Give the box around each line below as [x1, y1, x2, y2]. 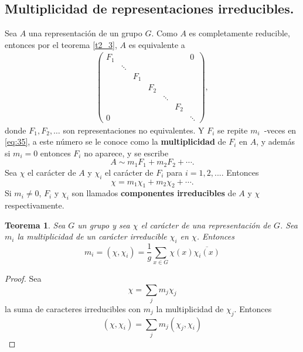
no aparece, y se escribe [84, 146, 169, 159]
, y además [256, 135, 295, 148]
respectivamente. [5, 199, 64, 211]
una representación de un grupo [28, 27, 142, 39]
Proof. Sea [5, 272, 42, 284]
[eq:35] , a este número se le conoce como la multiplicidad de [5, 135, 226, 148]
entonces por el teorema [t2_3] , [5, 38, 117, 50]
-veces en [264, 124, 297, 136]
